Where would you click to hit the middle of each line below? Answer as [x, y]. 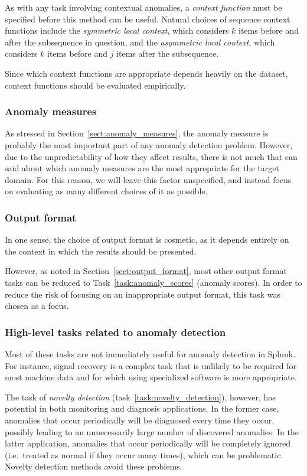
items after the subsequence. [168, 53]
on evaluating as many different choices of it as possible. [106, 191]
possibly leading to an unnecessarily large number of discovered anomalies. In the [152, 431]
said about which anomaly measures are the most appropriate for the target [142, 168]
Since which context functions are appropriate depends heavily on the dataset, [146, 73]
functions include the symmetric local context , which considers [117, 30]
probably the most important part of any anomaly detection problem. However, [149, 144]
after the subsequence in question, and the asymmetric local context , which [140, 42]
